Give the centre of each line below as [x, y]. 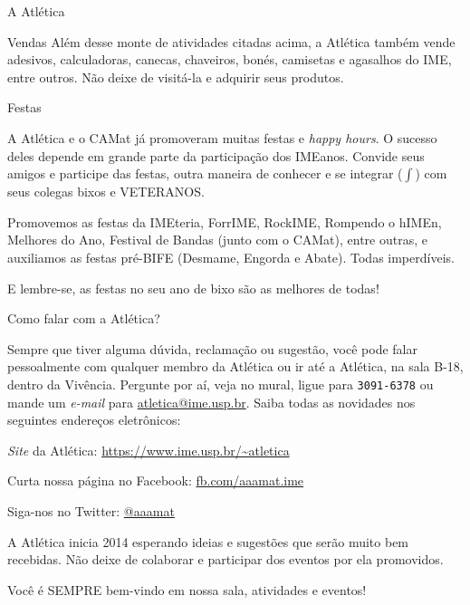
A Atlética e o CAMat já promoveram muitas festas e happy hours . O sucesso [222, 137]
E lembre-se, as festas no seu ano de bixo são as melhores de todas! [193, 288]
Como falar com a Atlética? [84, 318]
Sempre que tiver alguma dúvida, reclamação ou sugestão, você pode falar [212, 348]
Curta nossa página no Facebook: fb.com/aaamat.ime [156, 480]
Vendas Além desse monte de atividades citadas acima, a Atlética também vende [231, 41]
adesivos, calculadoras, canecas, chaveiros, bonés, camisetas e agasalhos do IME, [230, 59]
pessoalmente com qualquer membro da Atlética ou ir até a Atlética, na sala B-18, [235, 366]
